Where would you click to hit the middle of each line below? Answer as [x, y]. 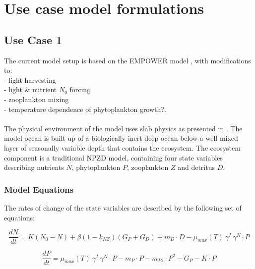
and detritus [196, 167]
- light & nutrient [31, 89]
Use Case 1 [33, 39]
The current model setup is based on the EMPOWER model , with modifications [127, 60]
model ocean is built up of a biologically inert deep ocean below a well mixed [121, 138]
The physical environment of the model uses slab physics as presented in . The [123, 128]
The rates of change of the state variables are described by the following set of [123, 207]
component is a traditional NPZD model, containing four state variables [113, 157]
